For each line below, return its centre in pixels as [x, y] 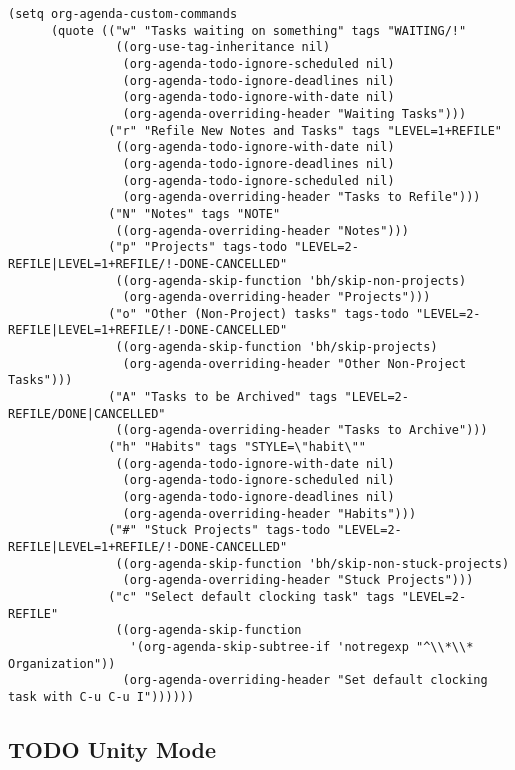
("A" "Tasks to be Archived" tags [223, 397]
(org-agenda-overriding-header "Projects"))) [276, 297]
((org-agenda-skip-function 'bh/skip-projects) [276, 347]
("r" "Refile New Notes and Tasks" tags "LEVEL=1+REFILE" [305, 130]
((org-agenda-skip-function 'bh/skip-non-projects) [291, 280]
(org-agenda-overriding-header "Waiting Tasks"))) [294, 113]
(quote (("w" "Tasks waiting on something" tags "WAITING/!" [258, 30]
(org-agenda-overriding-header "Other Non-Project [294, 363]
